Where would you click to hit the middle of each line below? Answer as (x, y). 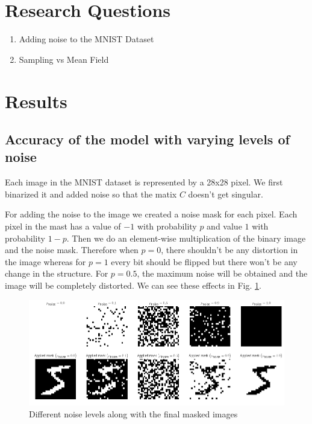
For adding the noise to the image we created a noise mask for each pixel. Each (151, 214)
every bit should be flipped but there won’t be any (204, 261)
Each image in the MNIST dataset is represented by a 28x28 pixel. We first (144, 182)
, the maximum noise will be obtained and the (222, 273)
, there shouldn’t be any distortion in (229, 250)
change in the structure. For (57, 273)
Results (36, 101)
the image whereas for (45, 261)
